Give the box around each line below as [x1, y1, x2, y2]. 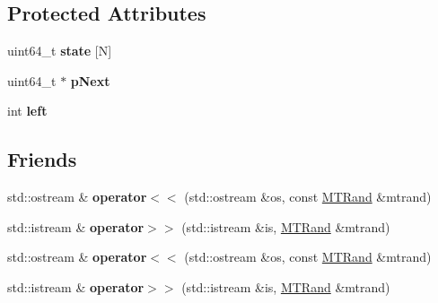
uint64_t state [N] [7, 41, 112, 60]
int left [7, 101, 48, 120]
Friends [7, 145, 77, 173]
